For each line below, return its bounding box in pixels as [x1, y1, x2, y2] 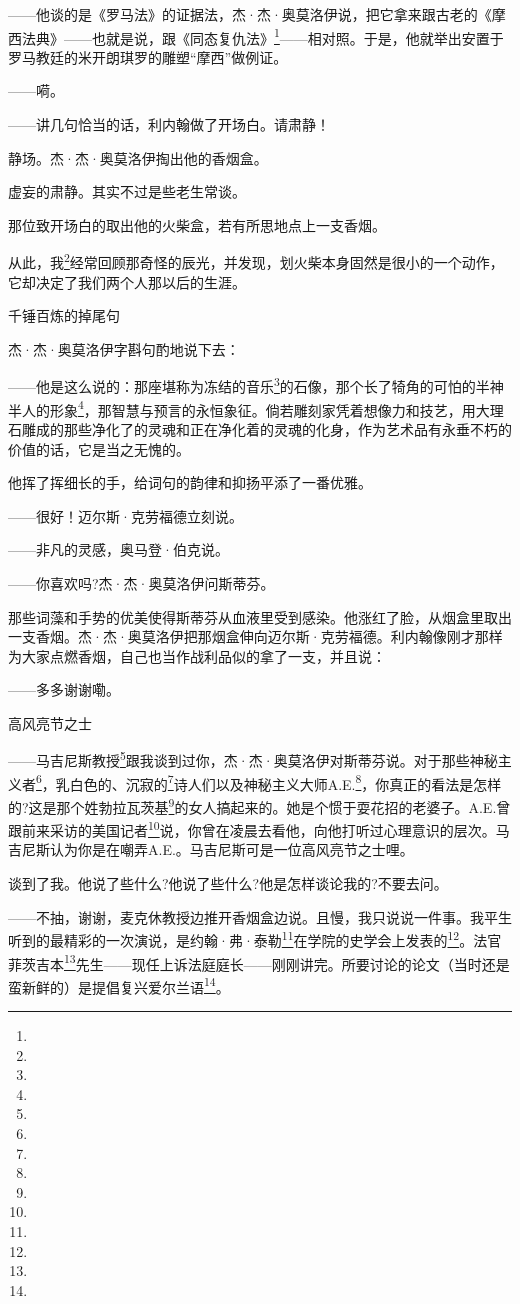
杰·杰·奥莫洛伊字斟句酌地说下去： [8, 338, 240, 359]
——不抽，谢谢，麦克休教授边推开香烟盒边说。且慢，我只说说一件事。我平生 [8, 906, 512, 927]
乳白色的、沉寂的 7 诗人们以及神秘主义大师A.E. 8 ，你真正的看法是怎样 [55, 770, 502, 794]
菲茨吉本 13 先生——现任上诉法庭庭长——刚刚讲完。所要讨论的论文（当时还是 [8, 950, 510, 974]
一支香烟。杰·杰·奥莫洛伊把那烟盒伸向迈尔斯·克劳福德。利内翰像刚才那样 [8, 626, 503, 647]
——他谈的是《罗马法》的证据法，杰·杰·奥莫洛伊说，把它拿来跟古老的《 [8, 4, 492, 24]
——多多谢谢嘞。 [8, 679, 120, 700]
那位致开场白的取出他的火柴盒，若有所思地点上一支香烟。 [8, 214, 386, 235]
